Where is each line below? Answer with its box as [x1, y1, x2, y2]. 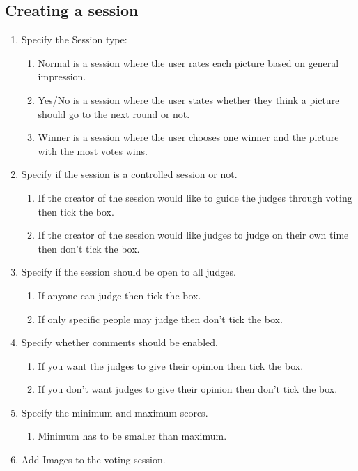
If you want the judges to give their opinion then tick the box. [38, 358, 304, 373]
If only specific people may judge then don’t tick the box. [38, 311, 283, 326]
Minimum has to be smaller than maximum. [38, 428, 227, 443]
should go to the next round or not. [38, 106, 190, 121]
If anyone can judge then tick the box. [38, 287, 201, 302]
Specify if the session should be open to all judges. [21, 264, 236, 279]
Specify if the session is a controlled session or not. [21, 167, 238, 181]
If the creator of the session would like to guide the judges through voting [38, 190, 352, 204]
